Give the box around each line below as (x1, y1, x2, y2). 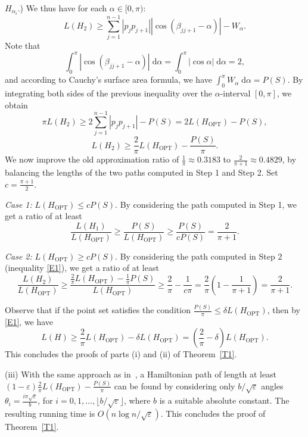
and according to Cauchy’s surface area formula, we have (5, 73, 212, 86)
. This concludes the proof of (160, 407, 266, 419)
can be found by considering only (114, 379, 235, 392)
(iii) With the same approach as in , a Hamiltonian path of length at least (5, 368, 277, 380)
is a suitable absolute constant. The (159, 394, 290, 407)
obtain (5, 98, 28, 111)
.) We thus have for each (17, 2, 107, 14)
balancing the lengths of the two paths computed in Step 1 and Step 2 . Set (5, 166, 278, 179)
